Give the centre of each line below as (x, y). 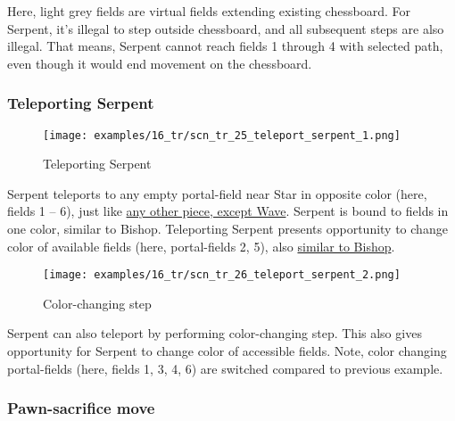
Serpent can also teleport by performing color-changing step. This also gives (215, 333)
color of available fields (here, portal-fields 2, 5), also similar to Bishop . (201, 246)
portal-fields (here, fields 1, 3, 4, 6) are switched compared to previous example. (225, 368)
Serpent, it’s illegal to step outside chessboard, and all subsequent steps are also (226, 28)
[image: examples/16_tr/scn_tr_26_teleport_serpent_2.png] (222, 275)
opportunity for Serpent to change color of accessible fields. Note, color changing (227, 351)
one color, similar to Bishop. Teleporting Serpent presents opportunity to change (227, 229)
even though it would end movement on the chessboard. (160, 63)
